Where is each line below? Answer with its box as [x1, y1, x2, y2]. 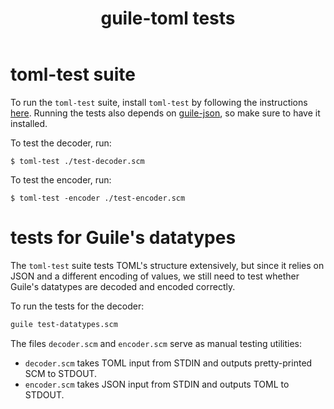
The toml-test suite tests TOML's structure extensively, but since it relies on [10, 259, 325, 271]
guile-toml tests [100, 7, 236, 30]
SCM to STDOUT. [24, 367, 98, 379]
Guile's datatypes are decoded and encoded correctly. [10, 280, 236, 292]
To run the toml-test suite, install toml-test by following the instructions [10, 96, 308, 108]
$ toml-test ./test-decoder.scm [10, 156, 145, 166]
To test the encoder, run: [10, 173, 112, 186]
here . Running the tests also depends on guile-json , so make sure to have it [10, 107, 321, 119]
